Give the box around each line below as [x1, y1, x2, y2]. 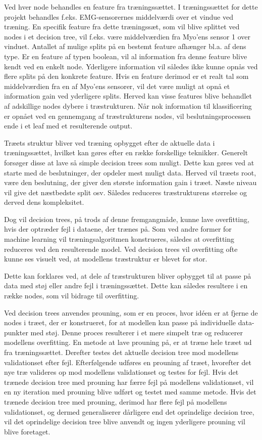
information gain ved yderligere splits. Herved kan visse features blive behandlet [4, 91, 252, 101]
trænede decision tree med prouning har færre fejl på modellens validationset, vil [4, 376, 254, 387]
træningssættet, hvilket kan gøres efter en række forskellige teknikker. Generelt [4, 147, 248, 158]
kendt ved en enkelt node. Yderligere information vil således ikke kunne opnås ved [4, 61, 258, 71]
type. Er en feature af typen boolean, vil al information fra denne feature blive [4, 51, 247, 61]
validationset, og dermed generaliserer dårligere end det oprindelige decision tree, [4, 406, 254, 417]
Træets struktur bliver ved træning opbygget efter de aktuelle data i [4, 137, 215, 148]
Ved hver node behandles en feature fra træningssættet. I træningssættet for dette [4, 2, 258, 12]
